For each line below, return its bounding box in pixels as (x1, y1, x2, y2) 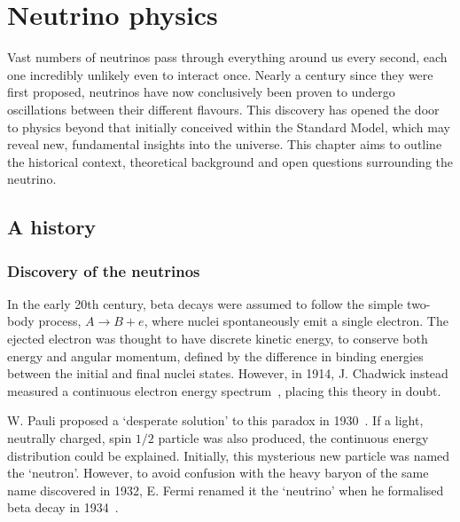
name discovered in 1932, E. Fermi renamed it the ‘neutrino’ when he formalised (7, 480, 444, 499)
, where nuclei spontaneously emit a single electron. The (144, 312, 448, 330)
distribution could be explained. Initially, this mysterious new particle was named (7, 446, 450, 464)
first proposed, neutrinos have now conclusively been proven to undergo (7, 83, 395, 101)
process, (38, 312, 82, 330)
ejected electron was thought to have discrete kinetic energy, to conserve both (7, 329, 428, 348)
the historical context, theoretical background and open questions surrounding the (7, 152, 454, 170)
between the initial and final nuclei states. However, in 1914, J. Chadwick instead (7, 364, 448, 383)
